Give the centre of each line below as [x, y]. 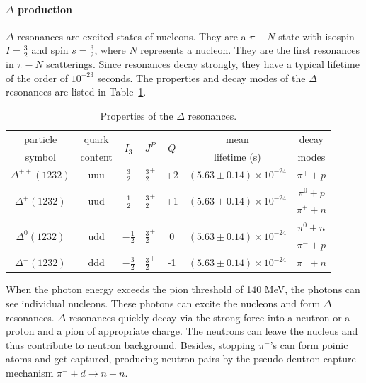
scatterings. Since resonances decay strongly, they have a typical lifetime [203, 64]
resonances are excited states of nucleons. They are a [132, 36]
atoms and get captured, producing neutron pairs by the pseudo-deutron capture [181, 359]
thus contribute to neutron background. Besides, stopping [131, 344]
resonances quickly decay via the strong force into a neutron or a [210, 317]
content [96, 156]
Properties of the [137, 115]
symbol [40, 156]
